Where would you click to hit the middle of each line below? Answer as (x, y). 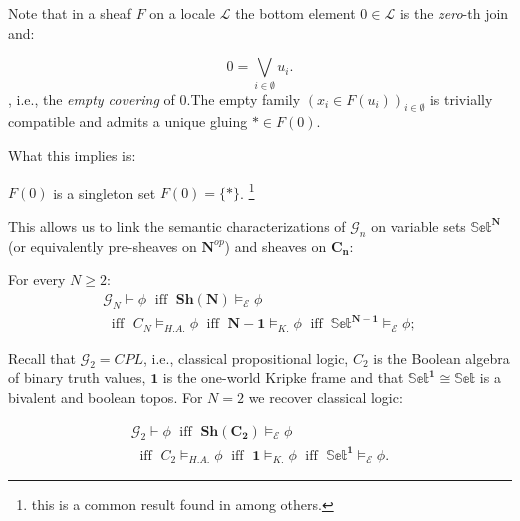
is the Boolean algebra (441, 357)
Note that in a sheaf (69, 13)
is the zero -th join (454, 13)
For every (37, 279)
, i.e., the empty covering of (91, 98)
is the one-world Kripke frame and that (283, 377)
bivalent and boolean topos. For (105, 396)
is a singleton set (104, 192)
